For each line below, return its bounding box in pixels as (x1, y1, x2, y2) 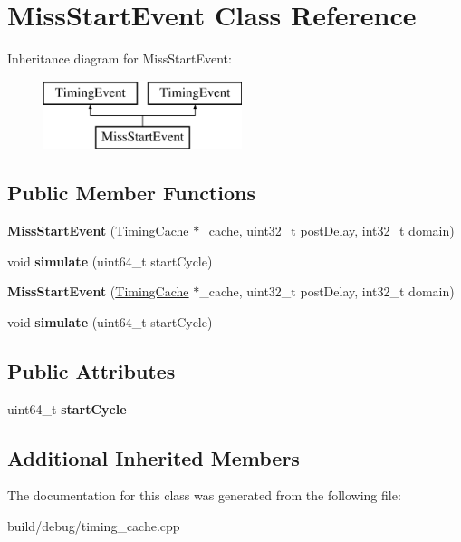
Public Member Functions (7, 179, 255, 207)
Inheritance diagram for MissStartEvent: (7, 49, 232, 68)
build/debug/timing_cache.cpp (7, 517, 180, 536)
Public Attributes (7, 356, 176, 384)
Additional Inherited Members (7, 443, 300, 471)
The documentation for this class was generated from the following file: (7, 486, 401, 505)
